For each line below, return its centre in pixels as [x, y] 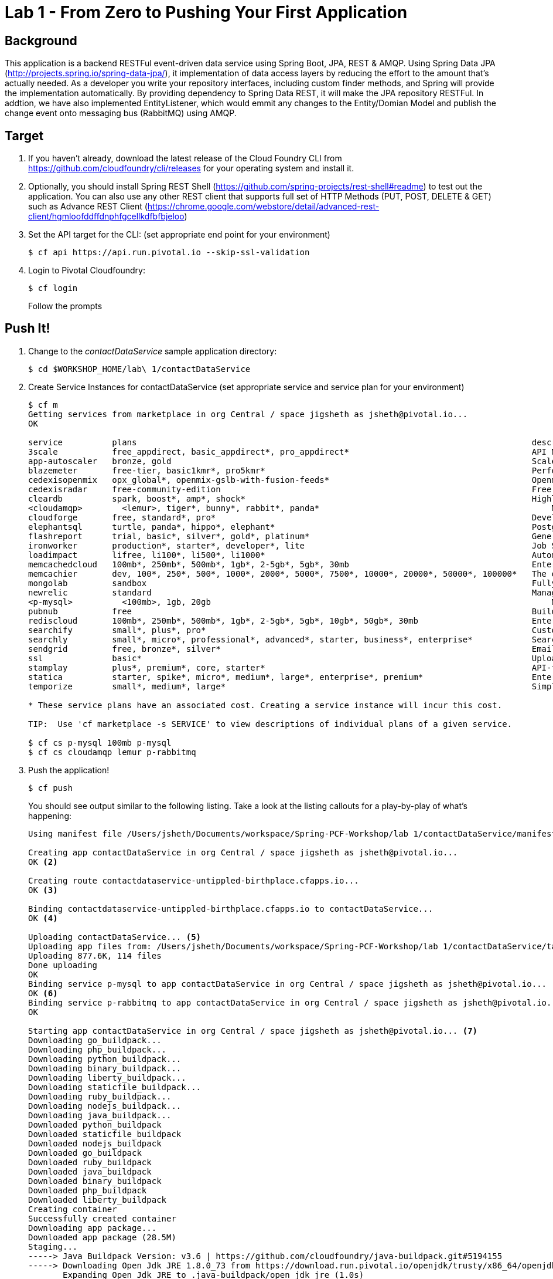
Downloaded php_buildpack [88, 1190]
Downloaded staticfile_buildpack [105, 1134]
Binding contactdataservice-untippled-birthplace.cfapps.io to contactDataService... [231, 909]
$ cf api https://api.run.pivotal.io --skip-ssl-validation [169, 253]
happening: [50, 816]
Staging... [53, 1246]
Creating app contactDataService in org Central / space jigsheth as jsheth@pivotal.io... [243, 852]
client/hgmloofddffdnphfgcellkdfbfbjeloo [106, 216]
